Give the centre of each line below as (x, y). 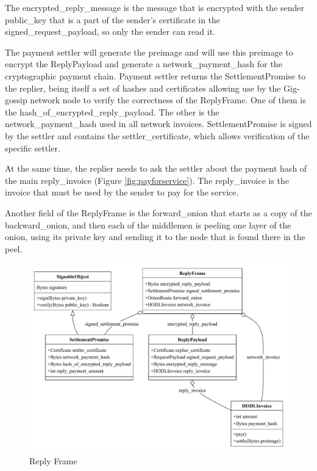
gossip (16, 100)
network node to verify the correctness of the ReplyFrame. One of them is (168, 100)
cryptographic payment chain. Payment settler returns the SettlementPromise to (155, 75)
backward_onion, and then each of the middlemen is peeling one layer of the (148, 225)
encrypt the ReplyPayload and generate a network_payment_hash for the (144, 64)
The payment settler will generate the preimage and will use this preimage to (149, 52)
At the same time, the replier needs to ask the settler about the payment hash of (156, 168)
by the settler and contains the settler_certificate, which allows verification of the (157, 135)
